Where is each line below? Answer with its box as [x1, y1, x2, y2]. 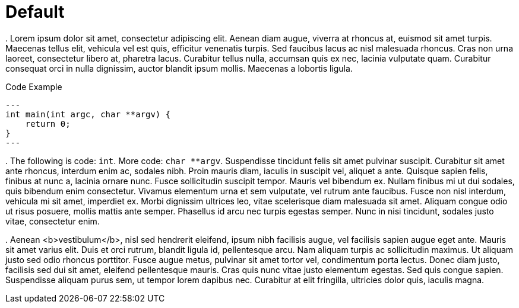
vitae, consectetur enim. [5, 216, 100, 226]
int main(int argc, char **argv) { [5, 109, 171, 119]
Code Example [5, 81, 62, 92]
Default [5, 2, 65, 22]
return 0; [25, 118, 71, 129]
